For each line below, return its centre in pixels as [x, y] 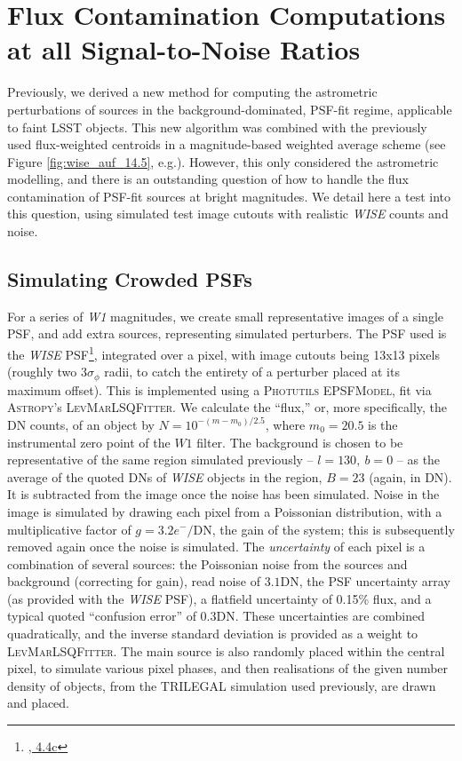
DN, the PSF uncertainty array [365, 581]
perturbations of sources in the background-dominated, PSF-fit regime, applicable [230, 109]
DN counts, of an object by [81, 424]
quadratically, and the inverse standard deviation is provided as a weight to [213, 634]
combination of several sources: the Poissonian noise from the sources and [207, 563]
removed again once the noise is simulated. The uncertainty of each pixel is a [216, 547]
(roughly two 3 [47, 372]
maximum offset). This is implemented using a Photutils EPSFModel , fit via [219, 389]
